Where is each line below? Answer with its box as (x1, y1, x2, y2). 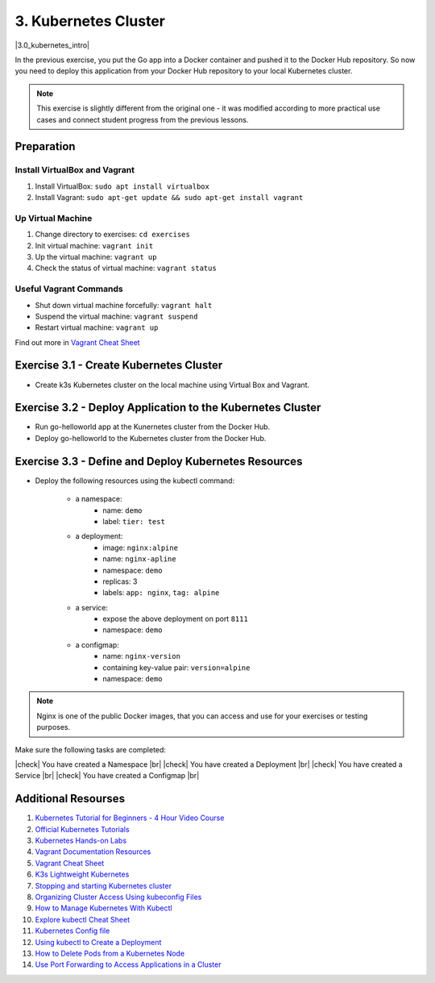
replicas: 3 (102, 577, 138, 586)
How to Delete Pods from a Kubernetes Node (35, 948, 185, 958)
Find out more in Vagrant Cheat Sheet (14, 337, 140, 347)
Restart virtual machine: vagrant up (35, 323, 159, 332)
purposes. (36, 723, 71, 732)
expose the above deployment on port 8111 (102, 614, 249, 624)
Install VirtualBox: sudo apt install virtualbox (35, 181, 209, 191)
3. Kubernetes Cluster (14, 12, 165, 30)
